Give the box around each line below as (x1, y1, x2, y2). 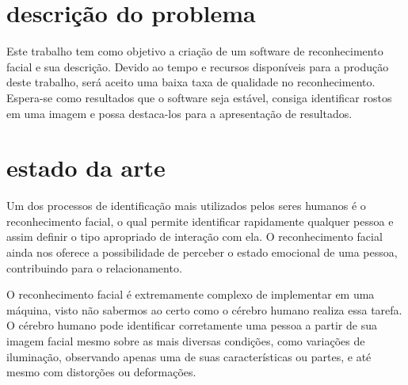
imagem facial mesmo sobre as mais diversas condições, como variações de (6, 332, 365, 349)
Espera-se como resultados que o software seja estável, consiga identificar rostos (6, 89, 392, 105)
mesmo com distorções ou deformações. (6, 364, 196, 380)
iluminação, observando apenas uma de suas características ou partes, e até (6, 348, 372, 364)
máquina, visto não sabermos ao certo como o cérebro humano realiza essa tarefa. (6, 301, 402, 318)
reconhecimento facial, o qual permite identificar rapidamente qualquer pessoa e (6, 212, 394, 229)
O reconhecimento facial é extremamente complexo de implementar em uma (6, 286, 375, 303)
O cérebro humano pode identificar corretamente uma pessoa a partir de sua (6, 317, 377, 334)
